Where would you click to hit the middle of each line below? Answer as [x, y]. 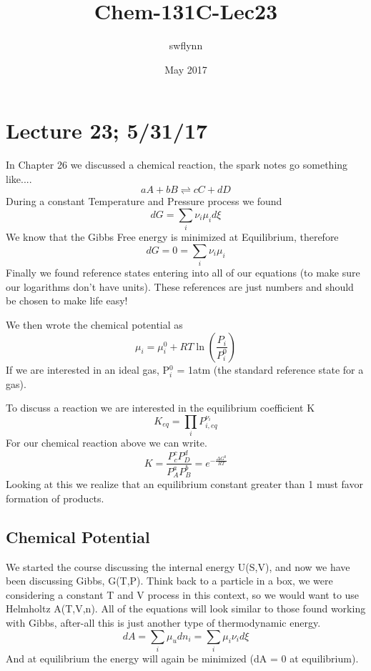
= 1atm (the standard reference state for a [270, 369]
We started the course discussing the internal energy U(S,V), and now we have [178, 566]
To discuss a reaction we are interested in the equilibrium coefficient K [160, 408]
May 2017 [186, 69]
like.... [19, 178]
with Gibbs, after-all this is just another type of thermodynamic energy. [163, 623]
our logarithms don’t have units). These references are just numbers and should [180, 286]
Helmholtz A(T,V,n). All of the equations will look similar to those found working [186, 608]
